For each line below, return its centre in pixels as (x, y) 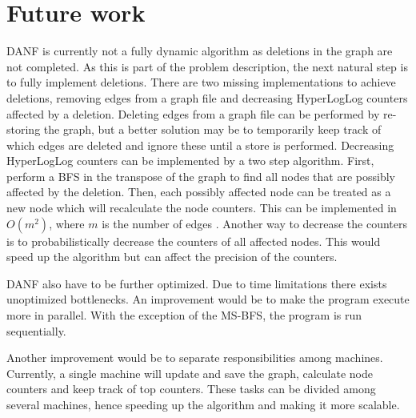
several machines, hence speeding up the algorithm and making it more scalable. (203, 404)
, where (67, 223)
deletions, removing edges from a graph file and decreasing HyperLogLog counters (207, 97)
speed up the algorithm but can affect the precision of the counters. (172, 257)
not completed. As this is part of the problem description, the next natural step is (207, 66)
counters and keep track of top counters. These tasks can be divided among (191, 389)
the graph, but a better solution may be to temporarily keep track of (212, 129)
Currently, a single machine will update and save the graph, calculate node (190, 373)
